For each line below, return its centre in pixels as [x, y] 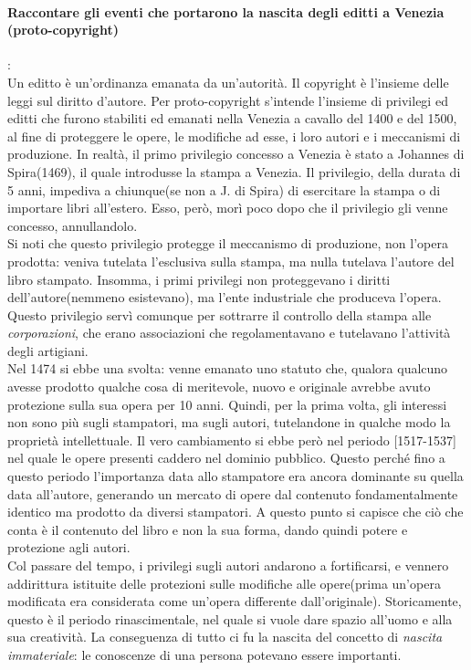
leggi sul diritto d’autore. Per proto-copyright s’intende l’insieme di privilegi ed [228, 100]
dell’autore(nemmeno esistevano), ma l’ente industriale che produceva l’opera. [225, 297]
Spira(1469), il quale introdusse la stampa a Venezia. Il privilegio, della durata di [234, 171]
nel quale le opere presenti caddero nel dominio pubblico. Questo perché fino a [226, 458]
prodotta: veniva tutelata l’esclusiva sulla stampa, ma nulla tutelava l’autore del [231, 261]
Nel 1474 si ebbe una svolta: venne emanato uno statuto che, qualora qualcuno [228, 368]
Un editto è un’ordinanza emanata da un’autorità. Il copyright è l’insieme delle [228, 82]
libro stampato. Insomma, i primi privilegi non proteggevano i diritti [199, 279]
